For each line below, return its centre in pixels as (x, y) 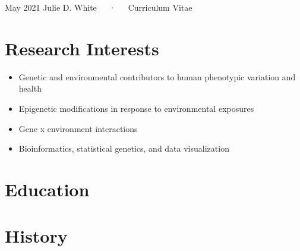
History (36, 236)
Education (47, 189)
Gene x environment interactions (78, 128)
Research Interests (82, 48)
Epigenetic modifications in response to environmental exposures (136, 108)
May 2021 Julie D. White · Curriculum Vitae (99, 7)
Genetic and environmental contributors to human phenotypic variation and (157, 76)
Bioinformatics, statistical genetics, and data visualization (124, 148)
